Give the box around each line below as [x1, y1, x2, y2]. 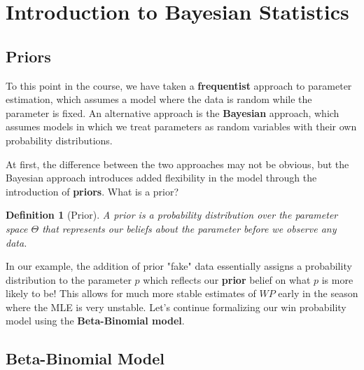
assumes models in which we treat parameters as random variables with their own [6, 119, 357, 134]
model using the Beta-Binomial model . [6, 313, 185, 328]
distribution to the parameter [6, 272, 132, 287]
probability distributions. [6, 132, 113, 147]
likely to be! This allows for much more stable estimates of [6, 286, 256, 301]
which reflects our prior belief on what [143, 272, 311, 287]
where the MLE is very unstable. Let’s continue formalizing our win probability [6, 299, 346, 314]
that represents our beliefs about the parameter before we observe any [42, 221, 337, 235]
